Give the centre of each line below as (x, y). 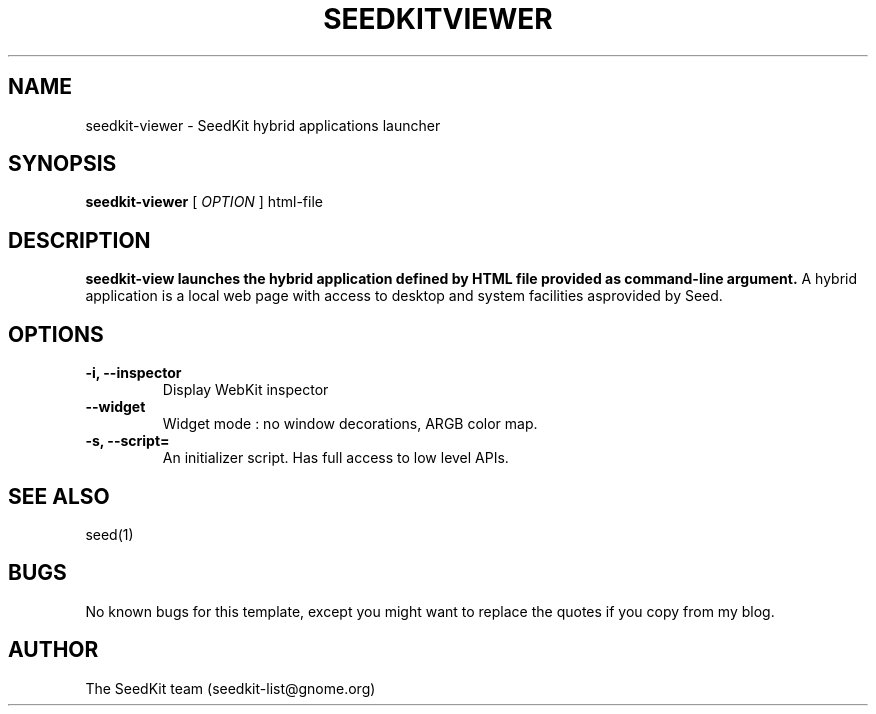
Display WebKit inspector (245, 390)
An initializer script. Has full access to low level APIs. (335, 458)
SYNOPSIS (62, 164)
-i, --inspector (133, 373)
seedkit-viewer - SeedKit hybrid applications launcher (263, 125)
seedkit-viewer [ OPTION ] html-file (204, 202)
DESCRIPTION (79, 240)
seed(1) (109, 534)
